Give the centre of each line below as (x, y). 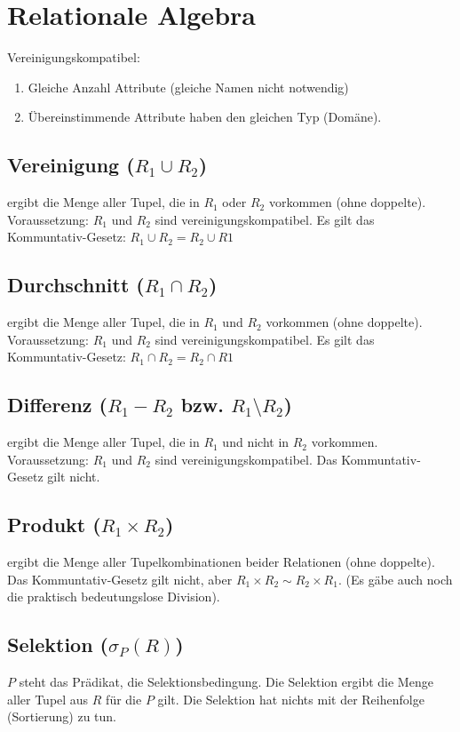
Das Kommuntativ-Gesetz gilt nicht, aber (120, 579)
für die (124, 699)
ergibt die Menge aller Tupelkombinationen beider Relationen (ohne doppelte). (221, 562)
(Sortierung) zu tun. (62, 716)
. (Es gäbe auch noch (395, 579)
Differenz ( (57, 405)
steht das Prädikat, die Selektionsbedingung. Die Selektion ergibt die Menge (226, 682)
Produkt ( (54, 525)
